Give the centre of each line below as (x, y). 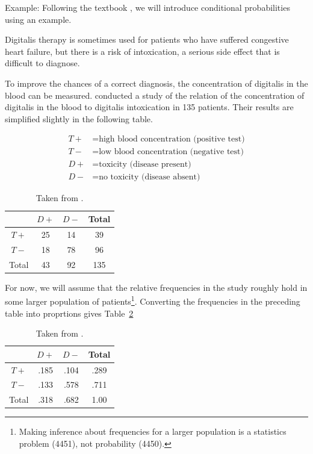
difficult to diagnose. (42, 63)
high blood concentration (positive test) (172, 139)
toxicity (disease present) (145, 165)
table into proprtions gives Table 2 (69, 313)
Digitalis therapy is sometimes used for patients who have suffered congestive (147, 39)
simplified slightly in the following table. (79, 118)
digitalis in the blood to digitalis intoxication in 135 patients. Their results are (149, 107)
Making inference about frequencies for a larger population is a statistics (153, 431)
